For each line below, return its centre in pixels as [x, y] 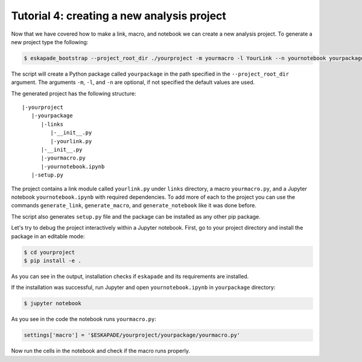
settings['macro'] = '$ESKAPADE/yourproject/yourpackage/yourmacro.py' [132, 335]
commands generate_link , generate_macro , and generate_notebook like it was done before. [134, 205]
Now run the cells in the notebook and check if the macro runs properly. [100, 351]
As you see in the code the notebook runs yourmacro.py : [84, 319]
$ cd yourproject [49, 252]
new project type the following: [50, 42]
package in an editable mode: [48, 236]
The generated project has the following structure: [74, 93]
